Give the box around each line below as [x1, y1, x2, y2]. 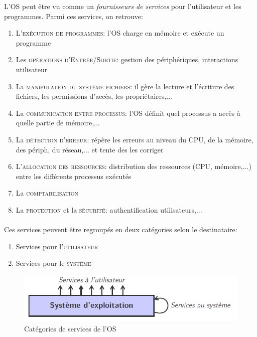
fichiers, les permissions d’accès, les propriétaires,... [16, 91, 172, 101]
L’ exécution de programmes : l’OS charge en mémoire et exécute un [16, 28, 224, 38]
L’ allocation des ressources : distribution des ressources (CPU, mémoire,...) [16, 161, 251, 172]
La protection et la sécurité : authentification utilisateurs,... [16, 204, 202, 215]
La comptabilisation [16, 188, 78, 198]
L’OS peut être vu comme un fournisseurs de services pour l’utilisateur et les [4, 1, 241, 11]
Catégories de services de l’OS [24, 323, 116, 333]
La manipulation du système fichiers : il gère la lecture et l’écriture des [16, 81, 234, 91]
